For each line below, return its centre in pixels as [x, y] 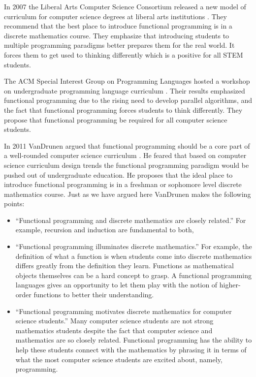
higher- [230, 285]
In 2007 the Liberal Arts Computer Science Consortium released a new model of [125, 6]
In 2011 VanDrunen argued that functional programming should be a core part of [127, 145]
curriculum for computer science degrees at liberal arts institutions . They [115, 16]
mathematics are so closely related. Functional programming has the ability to [134, 340]
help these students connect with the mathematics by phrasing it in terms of [131, 349]
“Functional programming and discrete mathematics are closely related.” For [131, 220]
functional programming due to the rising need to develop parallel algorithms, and [128, 100]
